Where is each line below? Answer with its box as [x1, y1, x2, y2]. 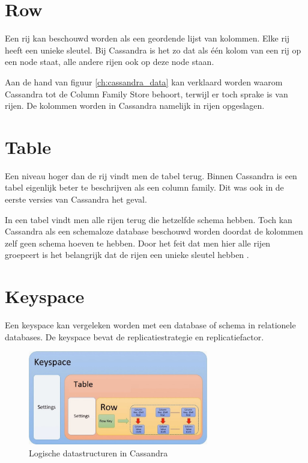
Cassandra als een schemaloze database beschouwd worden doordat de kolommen [5, 225, 303, 238]
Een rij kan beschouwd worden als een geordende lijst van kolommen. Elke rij [5, 32, 290, 44]
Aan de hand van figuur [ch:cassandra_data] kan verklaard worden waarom [5, 75, 283, 88]
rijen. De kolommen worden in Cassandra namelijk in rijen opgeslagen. [5, 99, 265, 112]
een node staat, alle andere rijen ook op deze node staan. [5, 55, 214, 68]
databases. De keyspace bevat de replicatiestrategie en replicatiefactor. [5, 330, 264, 343]
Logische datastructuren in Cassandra [29, 446, 168, 459]
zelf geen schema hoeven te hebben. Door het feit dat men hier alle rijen [5, 236, 271, 249]
